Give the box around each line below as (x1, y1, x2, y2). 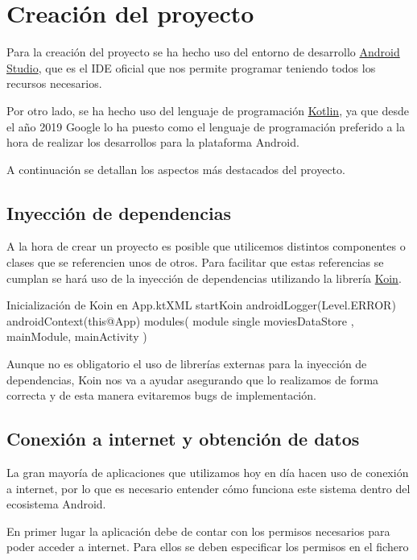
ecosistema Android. (6, 496, 106, 512)
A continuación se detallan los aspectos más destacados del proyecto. (6, 160, 345, 177)
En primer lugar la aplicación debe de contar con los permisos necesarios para (6, 522, 390, 539)
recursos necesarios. (6, 75, 102, 92)
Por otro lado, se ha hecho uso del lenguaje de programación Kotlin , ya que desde (6, 102, 409, 118)
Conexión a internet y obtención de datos (6, 426, 360, 451)
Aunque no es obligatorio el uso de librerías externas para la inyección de (6, 355, 367, 372)
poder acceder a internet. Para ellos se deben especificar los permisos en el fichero (6, 538, 409, 555)
